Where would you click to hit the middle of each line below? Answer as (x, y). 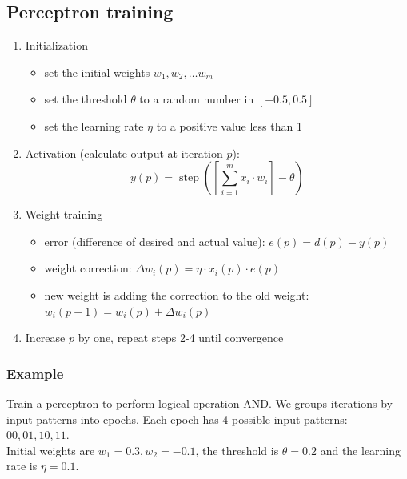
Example (35, 373)
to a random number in (197, 99)
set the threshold (86, 99)
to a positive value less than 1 (229, 125)
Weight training (64, 214)
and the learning (361, 450)
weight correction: (88, 268)
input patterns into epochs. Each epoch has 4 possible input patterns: (177, 419)
